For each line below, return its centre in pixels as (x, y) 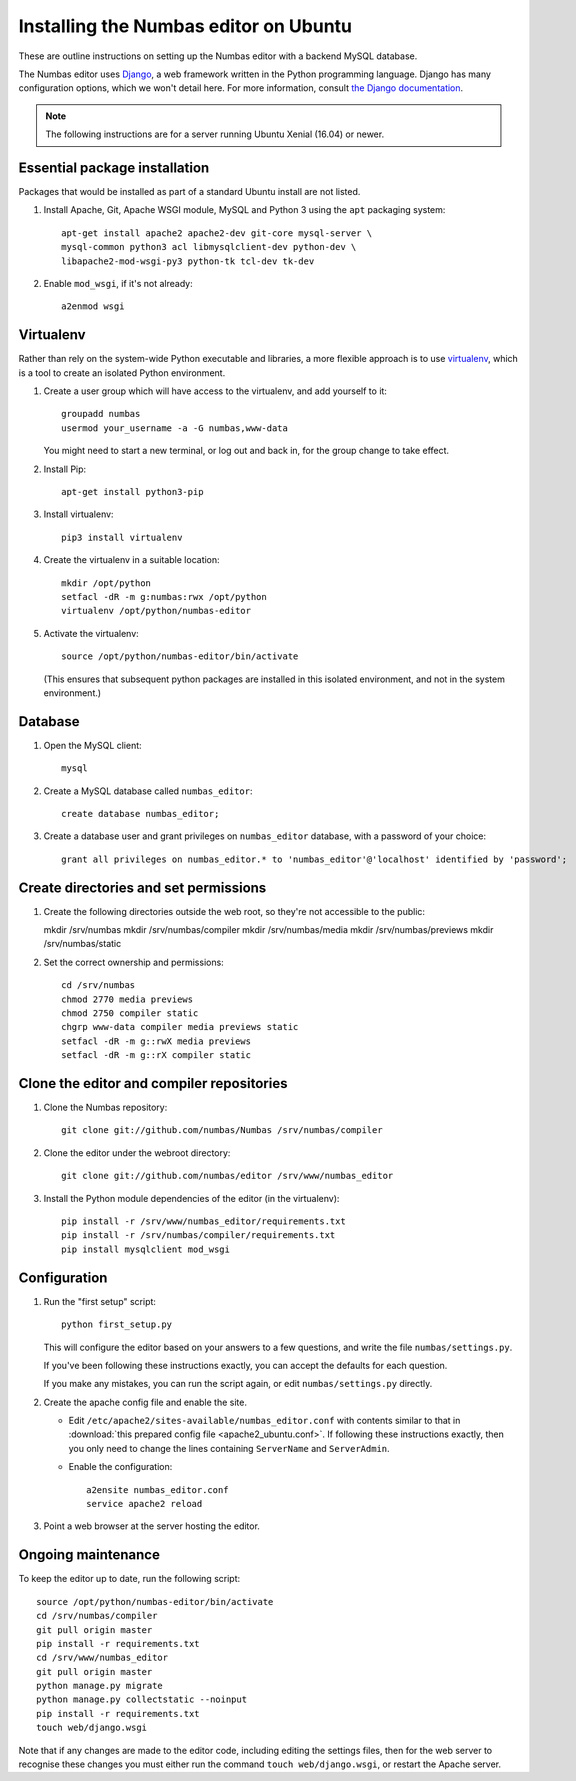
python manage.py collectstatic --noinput (142, 1699)
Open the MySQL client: (92, 745)
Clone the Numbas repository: (105, 1107)
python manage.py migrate (100, 1686)
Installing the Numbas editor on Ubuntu (185, 26)
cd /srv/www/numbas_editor (102, 1658)
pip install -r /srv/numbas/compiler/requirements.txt (198, 1235)
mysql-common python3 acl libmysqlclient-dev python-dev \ (209, 247)
